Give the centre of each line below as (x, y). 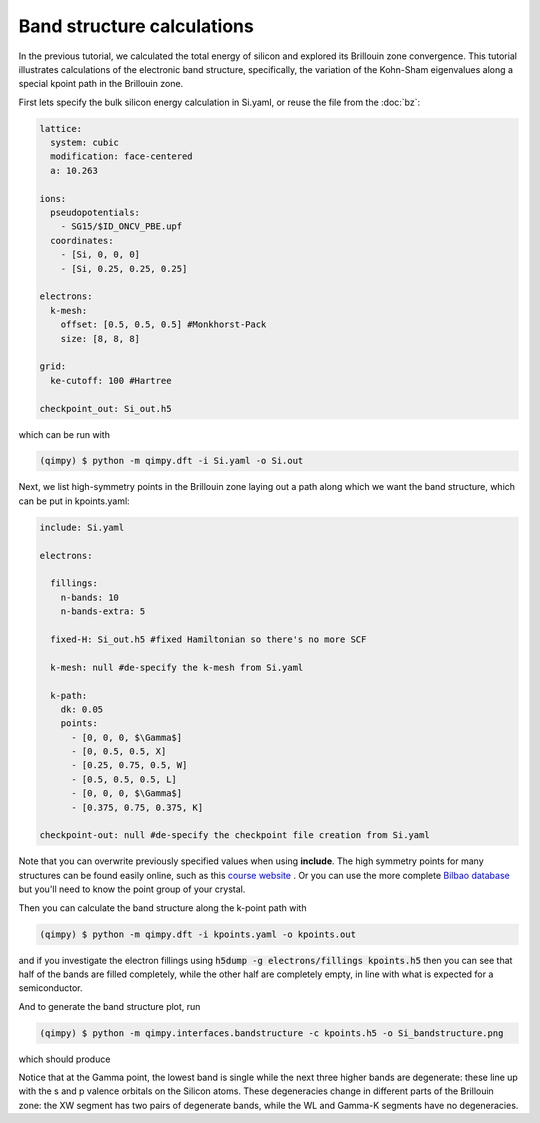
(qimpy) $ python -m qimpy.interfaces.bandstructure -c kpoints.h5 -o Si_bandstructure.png (271, 1033)
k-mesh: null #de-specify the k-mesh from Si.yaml (177, 667)
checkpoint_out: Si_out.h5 (105, 408)
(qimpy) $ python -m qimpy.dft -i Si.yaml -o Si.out (171, 461)
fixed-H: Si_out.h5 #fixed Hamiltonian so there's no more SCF (208, 639)
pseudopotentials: (95, 213)
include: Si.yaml (82, 527)
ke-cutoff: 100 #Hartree (111, 380)
